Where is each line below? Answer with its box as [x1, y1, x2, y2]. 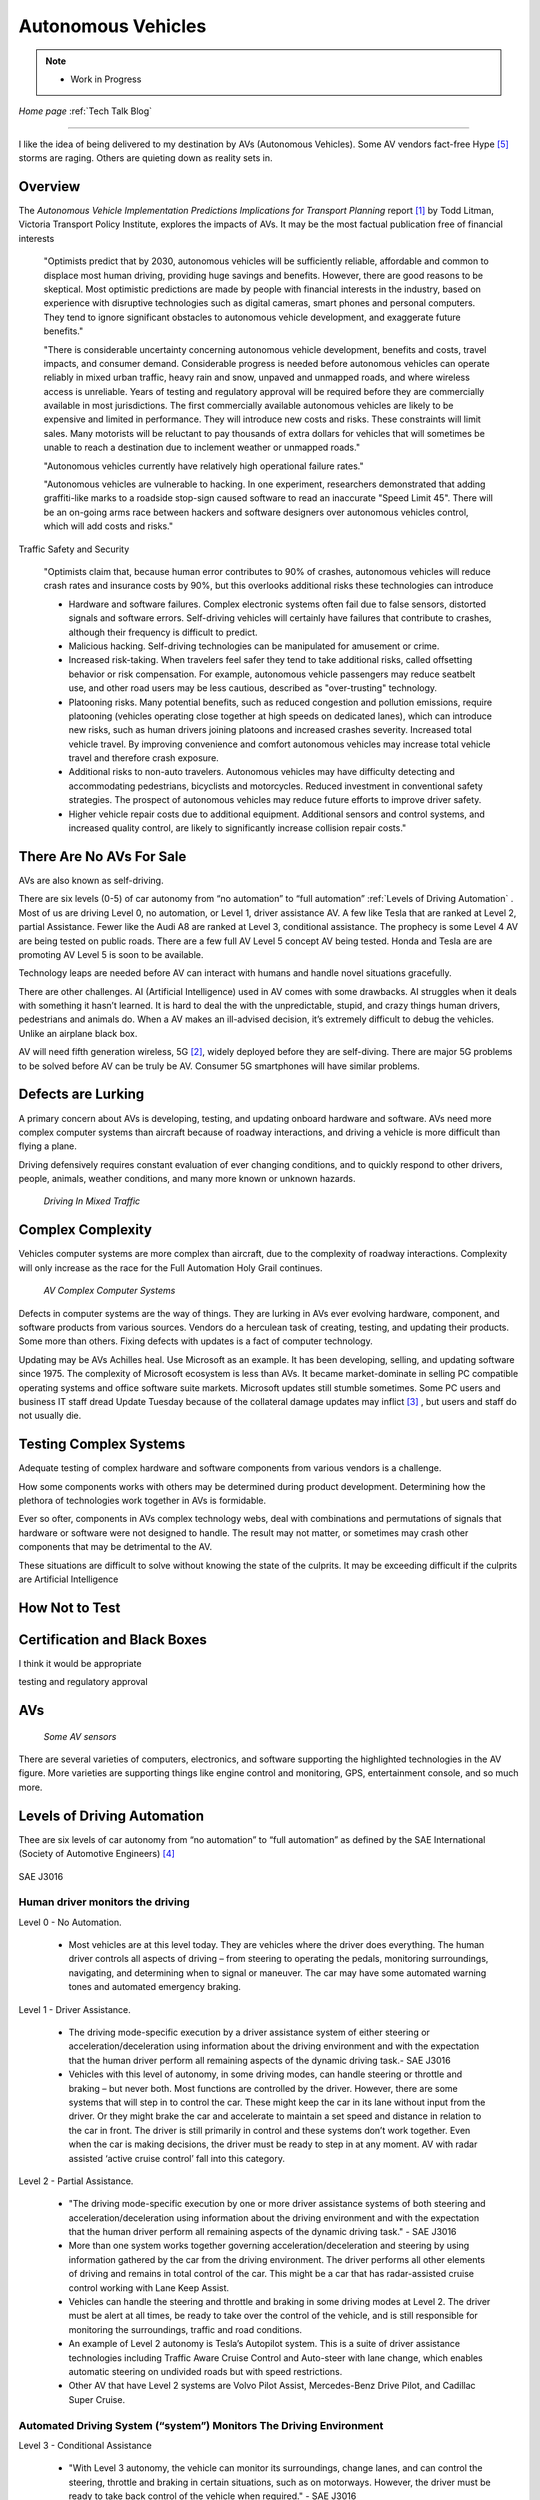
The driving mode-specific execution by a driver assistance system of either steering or [68, 2026, 430, 2038]
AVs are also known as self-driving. [18, 874, 164, 886]
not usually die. [18, 1410, 82, 1422]
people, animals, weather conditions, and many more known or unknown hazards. [18, 1173, 356, 1185]
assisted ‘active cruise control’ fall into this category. [68, 2152, 285, 2164]
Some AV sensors [43, 1730, 117, 1742]
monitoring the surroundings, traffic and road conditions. [68, 2323, 303, 2335]
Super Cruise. [68, 2393, 125, 2405]
